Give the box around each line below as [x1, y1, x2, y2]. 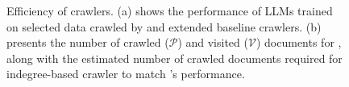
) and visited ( [177, 34, 248, 51]
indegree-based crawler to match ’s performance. [6, 65, 245, 82]
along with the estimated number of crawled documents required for [6, 49, 343, 66]
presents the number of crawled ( [6, 34, 169, 51]
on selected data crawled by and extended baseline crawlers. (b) [6, 18, 322, 35]
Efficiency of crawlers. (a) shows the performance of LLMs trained [6, 2, 333, 19]
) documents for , [256, 34, 342, 51]
